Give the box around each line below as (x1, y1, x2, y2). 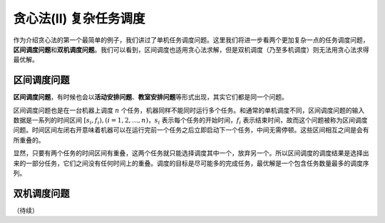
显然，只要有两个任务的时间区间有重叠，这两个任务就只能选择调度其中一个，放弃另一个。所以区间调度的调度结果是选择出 (13, 149, 369, 157)
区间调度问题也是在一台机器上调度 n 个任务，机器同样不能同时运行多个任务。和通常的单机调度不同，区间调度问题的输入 (13, 105, 365, 114)
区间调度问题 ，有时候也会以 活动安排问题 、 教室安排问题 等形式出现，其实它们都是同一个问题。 (13, 93, 288, 101)
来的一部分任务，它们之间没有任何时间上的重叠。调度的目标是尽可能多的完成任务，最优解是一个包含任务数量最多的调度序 (13, 159, 369, 167)
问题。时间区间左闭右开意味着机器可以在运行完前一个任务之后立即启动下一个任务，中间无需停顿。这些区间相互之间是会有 (13, 125, 369, 135)
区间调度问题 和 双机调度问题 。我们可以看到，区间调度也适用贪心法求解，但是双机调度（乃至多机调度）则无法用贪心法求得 (13, 45, 369, 53)
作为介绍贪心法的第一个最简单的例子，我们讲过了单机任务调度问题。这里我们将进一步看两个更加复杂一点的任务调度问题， (13, 36, 369, 44)
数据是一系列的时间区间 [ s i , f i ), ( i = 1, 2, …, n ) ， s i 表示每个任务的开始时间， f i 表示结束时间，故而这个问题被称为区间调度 (13, 116, 368, 126)
